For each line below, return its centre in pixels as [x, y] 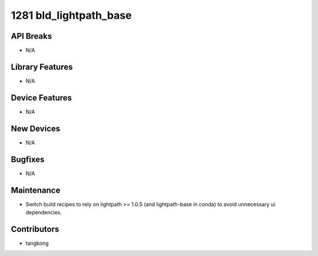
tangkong [37, 243]
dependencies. [44, 212]
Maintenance [36, 190]
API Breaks [32, 36]
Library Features [42, 67]
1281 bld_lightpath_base [71, 15]
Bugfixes [28, 159]
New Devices [36, 128]
